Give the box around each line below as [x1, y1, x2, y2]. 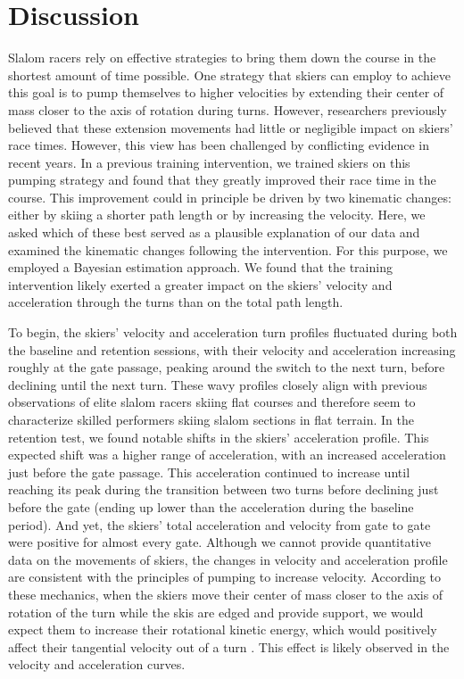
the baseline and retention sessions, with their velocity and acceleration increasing [8, 340, 456, 359]
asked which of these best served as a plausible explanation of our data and [8, 223, 420, 242]
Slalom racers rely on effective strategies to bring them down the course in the [8, 48, 436, 67]
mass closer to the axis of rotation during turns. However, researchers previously [8, 100, 447, 119]
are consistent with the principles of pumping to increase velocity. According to [8, 567, 442, 586]
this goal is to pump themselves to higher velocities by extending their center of [8, 83, 444, 102]
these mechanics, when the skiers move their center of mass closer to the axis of [8, 584, 443, 603]
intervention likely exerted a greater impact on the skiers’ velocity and [8, 275, 393, 294]
